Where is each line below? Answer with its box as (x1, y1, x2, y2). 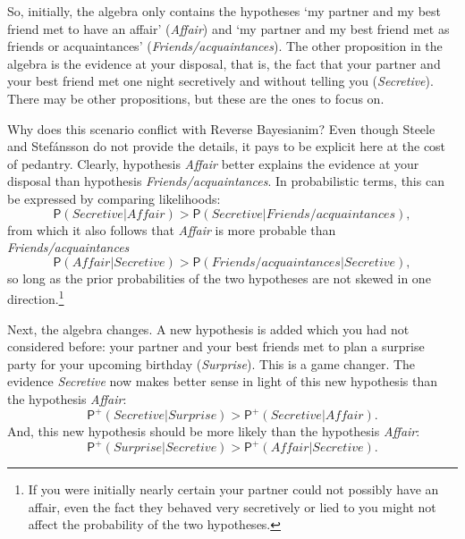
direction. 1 (7, 287, 64, 307)
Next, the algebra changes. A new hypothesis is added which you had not (7, 319, 410, 338)
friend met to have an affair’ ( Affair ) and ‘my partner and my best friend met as (7, 19, 450, 38)
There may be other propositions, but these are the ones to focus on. (7, 88, 385, 107)
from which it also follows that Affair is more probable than (7, 220, 336, 239)
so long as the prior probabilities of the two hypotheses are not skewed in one (7, 268, 431, 287)
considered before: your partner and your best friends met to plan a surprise (7, 337, 425, 356)
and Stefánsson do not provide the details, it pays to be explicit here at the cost (7, 137, 446, 156)
